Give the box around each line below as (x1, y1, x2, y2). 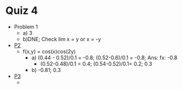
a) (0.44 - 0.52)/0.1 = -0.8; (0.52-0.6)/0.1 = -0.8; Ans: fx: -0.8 (31, 54, 178, 61)
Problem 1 (13, 23, 39, 30)
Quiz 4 (5, 4, 39, 17)
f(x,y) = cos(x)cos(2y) (22, 48, 76, 55)
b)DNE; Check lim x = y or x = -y (22, 35, 101, 42)
